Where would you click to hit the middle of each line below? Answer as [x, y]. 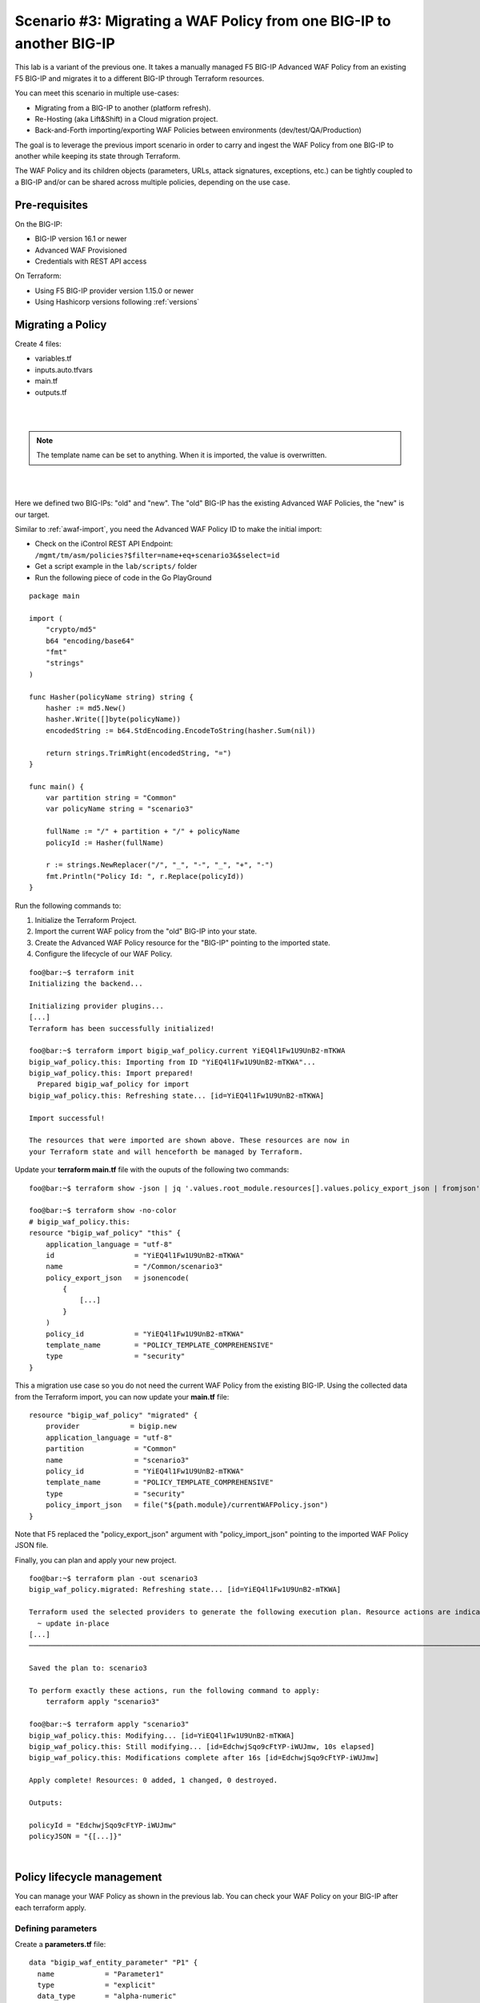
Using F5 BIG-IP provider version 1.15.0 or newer [114, 290]
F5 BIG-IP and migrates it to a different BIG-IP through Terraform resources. [140, 78]
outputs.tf [51, 392]
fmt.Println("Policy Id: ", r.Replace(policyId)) [144, 876]
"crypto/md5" [71, 630]
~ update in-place [73, 1623]
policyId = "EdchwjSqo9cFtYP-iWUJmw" [103, 1825]
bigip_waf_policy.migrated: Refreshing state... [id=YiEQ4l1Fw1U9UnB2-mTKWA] [185, 1590]
